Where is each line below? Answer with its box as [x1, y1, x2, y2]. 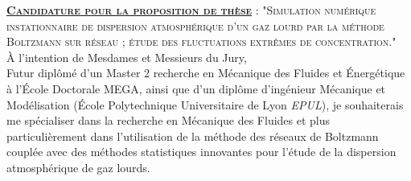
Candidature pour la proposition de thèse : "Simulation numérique [6, 2, 376, 18]
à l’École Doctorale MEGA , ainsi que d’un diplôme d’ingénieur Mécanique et [6, 80, 386, 97]
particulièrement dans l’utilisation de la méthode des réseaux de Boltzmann [6, 127, 379, 144]
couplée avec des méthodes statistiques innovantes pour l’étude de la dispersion [6, 143, 397, 160]
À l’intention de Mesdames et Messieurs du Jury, [6, 48, 247, 65]
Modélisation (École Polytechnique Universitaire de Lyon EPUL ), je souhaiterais [6, 96, 404, 113]
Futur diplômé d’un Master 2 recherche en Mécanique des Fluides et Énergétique [6, 64, 405, 81]
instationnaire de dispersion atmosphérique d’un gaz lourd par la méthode [6, 17, 384, 34]
